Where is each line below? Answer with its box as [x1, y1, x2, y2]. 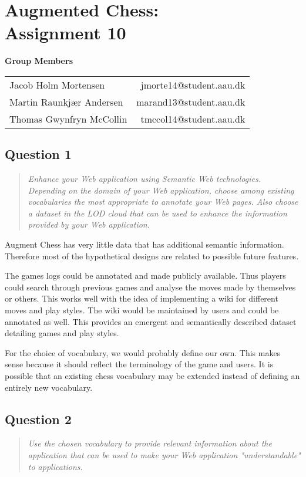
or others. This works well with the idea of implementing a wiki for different [5, 292, 278, 305]
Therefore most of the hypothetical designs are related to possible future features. [5, 249, 299, 262]
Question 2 [5, 410, 72, 428]
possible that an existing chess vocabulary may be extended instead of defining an [5, 370, 300, 382]
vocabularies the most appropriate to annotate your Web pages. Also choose [28, 195, 298, 208]
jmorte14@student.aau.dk [140, 77, 246, 92]
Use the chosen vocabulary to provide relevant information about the [28, 437, 272, 449]
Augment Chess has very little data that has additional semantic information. [5, 238, 284, 251]
